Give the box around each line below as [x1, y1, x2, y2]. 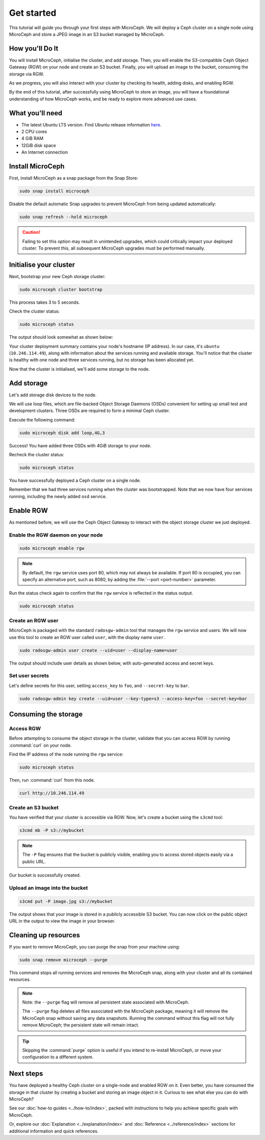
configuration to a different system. [22, 1054, 94, 1060]
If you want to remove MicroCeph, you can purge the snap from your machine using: [9, 944, 180, 950]
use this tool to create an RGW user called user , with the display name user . [9, 634, 165, 640]
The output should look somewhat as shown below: [9, 334, 113, 340]
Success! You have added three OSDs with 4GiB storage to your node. [9, 443, 152, 448]
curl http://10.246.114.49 [19, 791, 84, 796]
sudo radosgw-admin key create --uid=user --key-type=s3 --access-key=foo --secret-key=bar [19, 696, 247, 701]
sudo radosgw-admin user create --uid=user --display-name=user [19, 647, 178, 653]
